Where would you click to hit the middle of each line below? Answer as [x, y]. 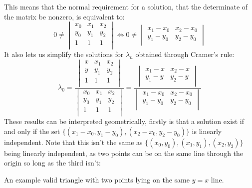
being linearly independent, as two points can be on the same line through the [124, 153]
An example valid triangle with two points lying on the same [97, 180]
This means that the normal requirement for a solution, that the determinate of [126, 6]
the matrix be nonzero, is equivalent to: [64, 16]
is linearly [207, 131]
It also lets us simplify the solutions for [64, 54]
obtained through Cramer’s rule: [185, 54]
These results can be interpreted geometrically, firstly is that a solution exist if [124, 121]
